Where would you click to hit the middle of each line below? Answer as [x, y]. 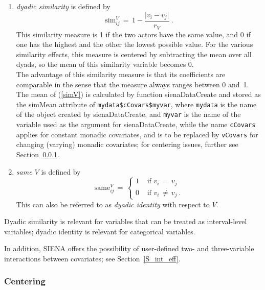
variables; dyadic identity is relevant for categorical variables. [100, 231]
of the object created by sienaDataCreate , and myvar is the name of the [128, 114]
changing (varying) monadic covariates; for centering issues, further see [127, 144]
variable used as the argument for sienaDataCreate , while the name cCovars [136, 124]
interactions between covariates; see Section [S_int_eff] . [92, 258]
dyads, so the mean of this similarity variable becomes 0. [105, 64]
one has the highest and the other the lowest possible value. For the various [135, 44]
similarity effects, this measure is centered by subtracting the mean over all [134, 54]
